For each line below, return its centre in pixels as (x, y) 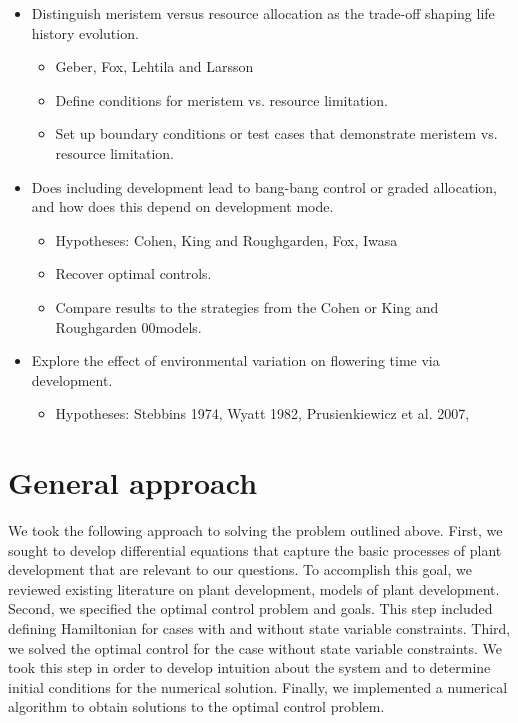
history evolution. (85, 32)
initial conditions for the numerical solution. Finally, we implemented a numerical (258, 686)
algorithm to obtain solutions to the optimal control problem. (196, 706)
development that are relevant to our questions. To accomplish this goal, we (240, 569)
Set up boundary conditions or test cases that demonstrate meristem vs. (276, 133)
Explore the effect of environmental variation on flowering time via (235, 360)
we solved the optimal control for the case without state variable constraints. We (255, 647)
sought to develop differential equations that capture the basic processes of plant (255, 549)
